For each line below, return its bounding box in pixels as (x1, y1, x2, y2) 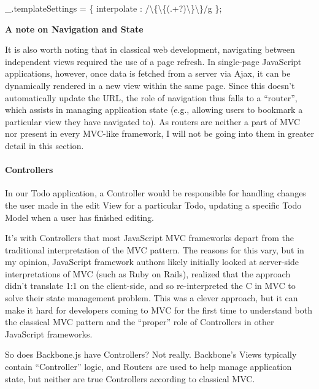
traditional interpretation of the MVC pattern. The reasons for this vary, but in (5, 243, 304, 256)
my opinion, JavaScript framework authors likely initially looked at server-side (5, 255, 299, 268)
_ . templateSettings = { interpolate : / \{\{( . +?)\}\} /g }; (5, 2, 222, 14)
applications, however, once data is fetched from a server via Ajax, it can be (5, 67, 291, 80)
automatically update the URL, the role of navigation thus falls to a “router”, (5, 91, 298, 104)
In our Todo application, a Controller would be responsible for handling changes (5, 187, 306, 199)
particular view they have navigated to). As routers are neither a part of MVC (5, 115, 301, 128)
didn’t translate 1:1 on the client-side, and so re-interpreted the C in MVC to (5, 279, 296, 292)
